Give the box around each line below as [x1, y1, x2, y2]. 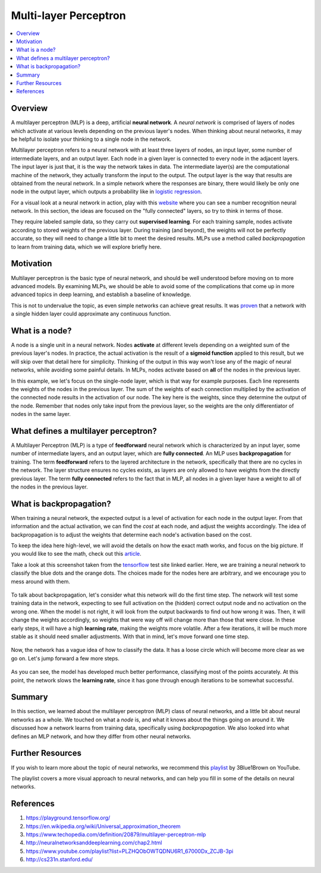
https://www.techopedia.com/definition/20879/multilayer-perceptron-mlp [26, 831, 206, 838]
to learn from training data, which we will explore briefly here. [11, 243, 162, 250]
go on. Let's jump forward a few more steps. [11, 654, 120, 662]
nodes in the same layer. [11, 411, 71, 418]
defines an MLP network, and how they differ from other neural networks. [11, 733, 191, 740]
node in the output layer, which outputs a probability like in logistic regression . [11, 188, 202, 196]
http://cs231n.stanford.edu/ [26, 856, 93, 863]
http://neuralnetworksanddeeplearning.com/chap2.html [26, 839, 163, 846]
